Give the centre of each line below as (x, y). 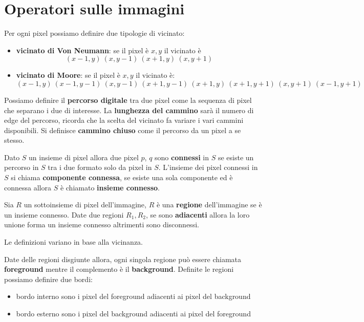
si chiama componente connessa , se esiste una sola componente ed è (122, 177)
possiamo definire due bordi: (48, 279)
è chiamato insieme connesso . (110, 187)
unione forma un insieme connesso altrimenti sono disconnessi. (102, 224)
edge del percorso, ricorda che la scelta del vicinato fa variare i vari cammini (124, 120)
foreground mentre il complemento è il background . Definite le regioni (119, 269)
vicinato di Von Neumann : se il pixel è (82, 50)
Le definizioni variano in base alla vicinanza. (73, 242)
